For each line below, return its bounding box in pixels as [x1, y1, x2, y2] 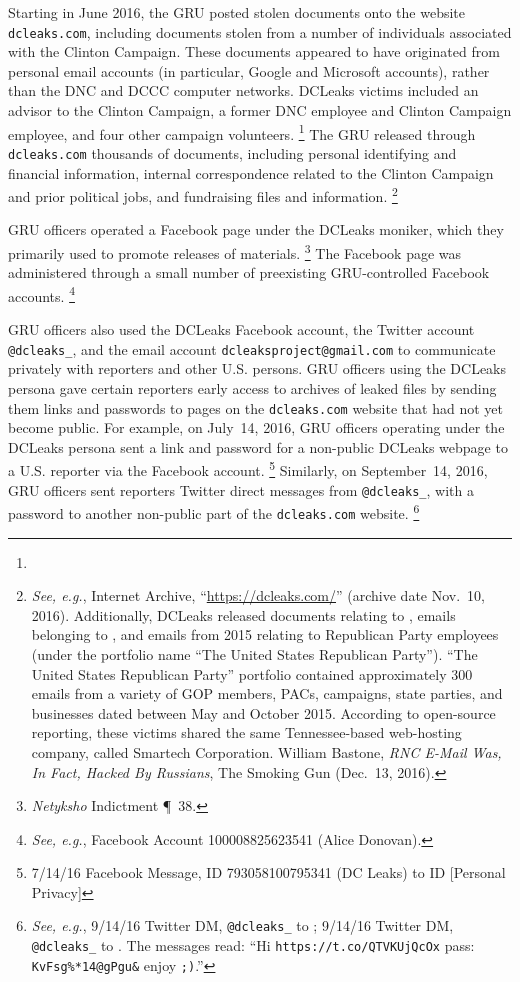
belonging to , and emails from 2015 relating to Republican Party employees [31, 624, 499, 645]
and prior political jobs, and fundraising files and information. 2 [8, 183, 398, 206]
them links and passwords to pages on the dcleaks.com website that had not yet [8, 397, 503, 418]
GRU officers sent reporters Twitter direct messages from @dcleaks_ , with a [8, 479, 474, 500]
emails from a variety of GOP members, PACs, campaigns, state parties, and [31, 683, 503, 704]
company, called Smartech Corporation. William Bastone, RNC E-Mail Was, [31, 741, 502, 762]
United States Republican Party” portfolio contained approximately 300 [31, 663, 473, 684]
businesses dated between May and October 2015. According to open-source [31, 702, 496, 723]
